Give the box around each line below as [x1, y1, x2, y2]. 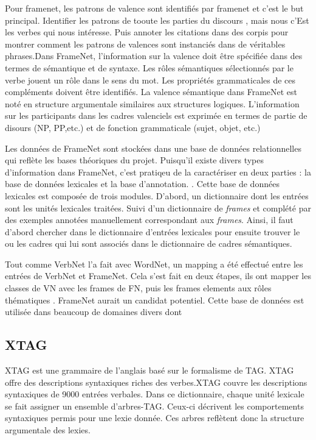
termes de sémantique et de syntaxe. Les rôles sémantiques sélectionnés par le [5, 61, 294, 74]
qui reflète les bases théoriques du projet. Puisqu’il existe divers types [5, 154, 264, 166]
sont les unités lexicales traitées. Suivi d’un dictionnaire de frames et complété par [5, 201, 311, 214]
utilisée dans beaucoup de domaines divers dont [5, 305, 182, 318]
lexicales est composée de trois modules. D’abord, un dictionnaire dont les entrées [5, 189, 309, 202]
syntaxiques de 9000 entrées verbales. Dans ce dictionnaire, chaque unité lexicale [5, 388, 304, 400]
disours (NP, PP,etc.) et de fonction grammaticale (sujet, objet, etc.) [5, 121, 261, 133]
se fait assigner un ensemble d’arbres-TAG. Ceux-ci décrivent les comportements [5, 399, 304, 412]
